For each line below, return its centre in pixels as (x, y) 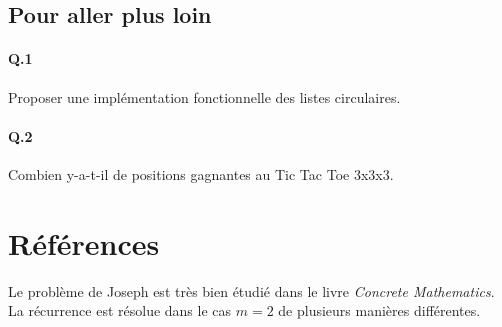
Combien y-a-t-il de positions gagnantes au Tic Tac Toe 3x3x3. (201, 173)
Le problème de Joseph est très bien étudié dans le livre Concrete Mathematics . (251, 290)
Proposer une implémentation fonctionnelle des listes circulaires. (204, 96)
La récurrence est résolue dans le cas (120, 310)
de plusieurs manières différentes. (379, 310)
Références (84, 242)
